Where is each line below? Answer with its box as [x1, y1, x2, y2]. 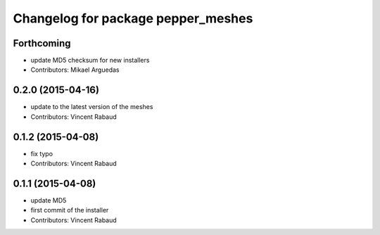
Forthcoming [13, 37, 71, 49]
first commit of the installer [30, 206, 109, 215]
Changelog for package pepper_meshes [13, 11, 253, 26]
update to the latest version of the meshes [30, 103, 153, 111]
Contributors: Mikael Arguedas [30, 65, 120, 74]
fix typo [30, 149, 53, 158]
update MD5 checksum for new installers [30, 56, 150, 65]
